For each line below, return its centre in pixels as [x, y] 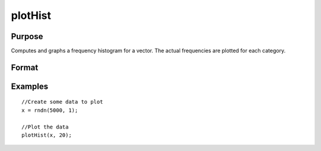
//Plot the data [45, 127]
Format [25, 67]
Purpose [27, 36]
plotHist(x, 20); [47, 135]
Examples [30, 86]
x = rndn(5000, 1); [50, 110]
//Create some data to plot [62, 102]
